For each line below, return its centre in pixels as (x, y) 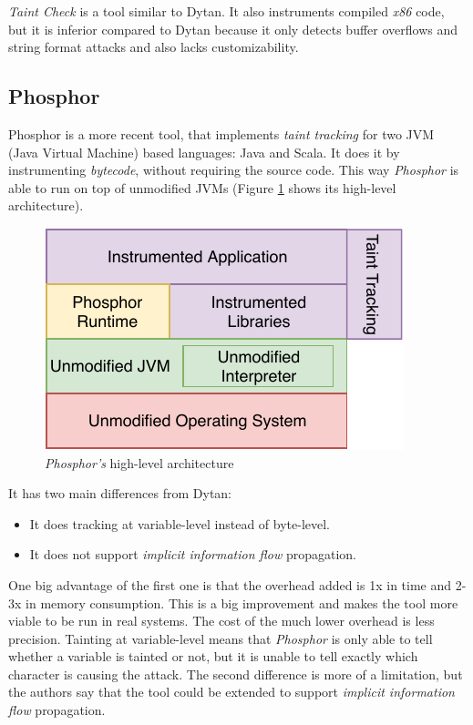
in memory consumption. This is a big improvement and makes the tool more (242, 602)
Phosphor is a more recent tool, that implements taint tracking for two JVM (221, 133)
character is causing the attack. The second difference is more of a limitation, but (236, 674)
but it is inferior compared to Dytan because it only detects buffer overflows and (233, 29)
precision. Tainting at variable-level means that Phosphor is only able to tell (221, 638)
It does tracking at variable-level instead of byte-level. (180, 523)
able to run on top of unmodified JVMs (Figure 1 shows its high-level (202, 187)
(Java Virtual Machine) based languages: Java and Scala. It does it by (204, 152)
